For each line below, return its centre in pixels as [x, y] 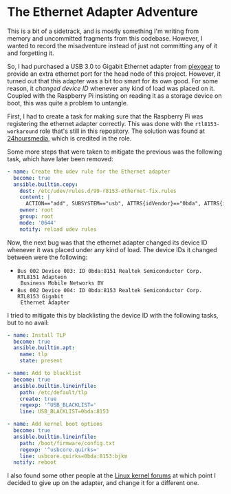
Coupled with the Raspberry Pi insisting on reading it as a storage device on [114, 95]
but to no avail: [28, 322]
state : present [41, 361]
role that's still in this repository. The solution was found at [122, 131]
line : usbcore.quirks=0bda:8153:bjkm [74, 456]
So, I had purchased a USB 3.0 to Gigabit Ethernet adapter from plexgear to [114, 66]
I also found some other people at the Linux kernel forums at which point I [112, 475]
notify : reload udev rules [58, 229]
